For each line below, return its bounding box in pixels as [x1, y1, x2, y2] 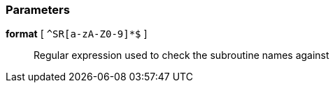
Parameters [6, 3, 70, 17]
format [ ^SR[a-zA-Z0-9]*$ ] [6, 28, 148, 40]
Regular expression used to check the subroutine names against [34, 49, 329, 62]
